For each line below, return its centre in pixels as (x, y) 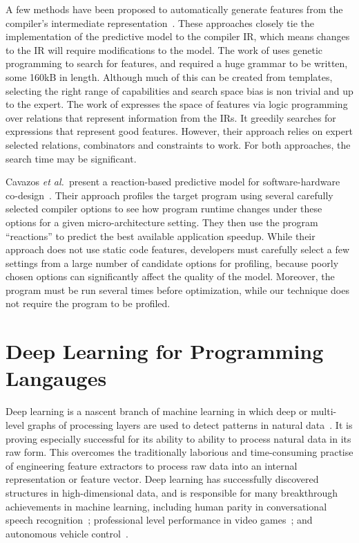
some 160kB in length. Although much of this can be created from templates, (169, 76)
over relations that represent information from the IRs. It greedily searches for (171, 117)
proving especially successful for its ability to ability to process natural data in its (178, 438)
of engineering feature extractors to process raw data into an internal (152, 465)
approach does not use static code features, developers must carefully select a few (178, 249)
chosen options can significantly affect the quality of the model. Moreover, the (170, 276)
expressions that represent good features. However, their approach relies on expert (179, 131)
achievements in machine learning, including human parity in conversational (166, 506)
